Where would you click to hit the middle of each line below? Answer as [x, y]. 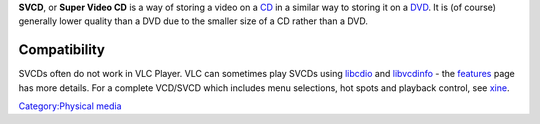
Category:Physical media [70, 106]
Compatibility [61, 50]
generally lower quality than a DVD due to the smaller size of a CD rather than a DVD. [193, 21]
